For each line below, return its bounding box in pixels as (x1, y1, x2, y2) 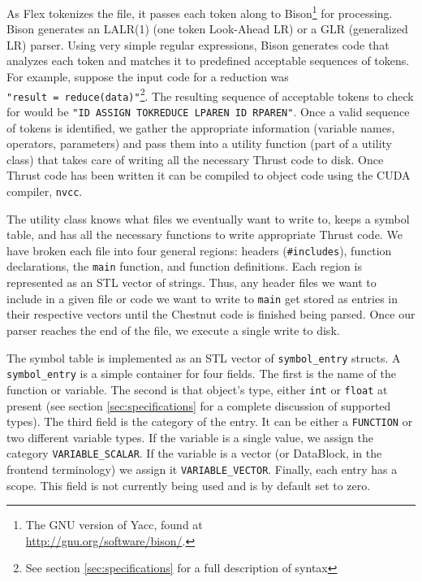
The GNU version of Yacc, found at (25, 516, 203, 533)
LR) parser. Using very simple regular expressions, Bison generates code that (6, 36, 390, 53)
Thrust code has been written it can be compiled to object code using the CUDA (6, 167, 411, 184)
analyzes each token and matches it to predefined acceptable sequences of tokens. (6, 52, 410, 69)
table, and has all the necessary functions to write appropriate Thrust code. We (6, 226, 403, 243)
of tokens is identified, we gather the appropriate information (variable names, (6, 119, 395, 136)
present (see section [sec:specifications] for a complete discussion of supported (6, 397, 391, 414)
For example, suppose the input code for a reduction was (6, 68, 289, 85)
